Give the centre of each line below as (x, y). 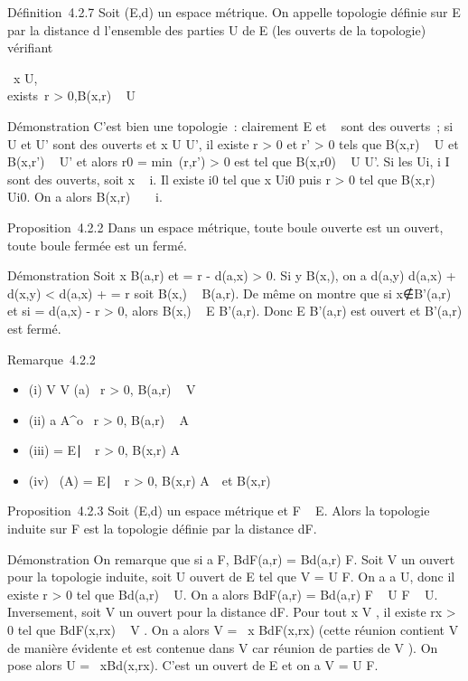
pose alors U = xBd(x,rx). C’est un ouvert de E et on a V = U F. (193, 665)
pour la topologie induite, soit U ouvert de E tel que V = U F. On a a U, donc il (231, 577)
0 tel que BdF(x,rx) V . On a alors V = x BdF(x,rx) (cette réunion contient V (233, 630)
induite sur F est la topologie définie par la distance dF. (162, 529)
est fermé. (34, 328)
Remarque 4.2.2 (51, 359)
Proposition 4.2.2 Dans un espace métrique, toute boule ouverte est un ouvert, (225, 227)
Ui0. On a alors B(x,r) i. (85, 197)
